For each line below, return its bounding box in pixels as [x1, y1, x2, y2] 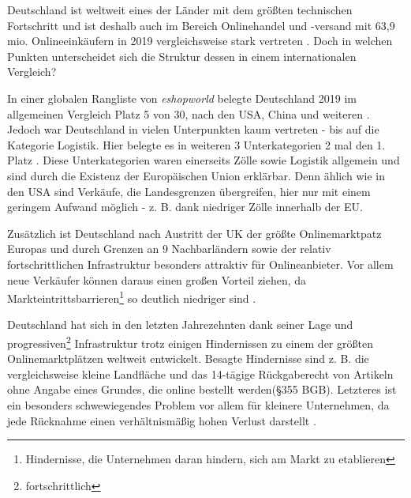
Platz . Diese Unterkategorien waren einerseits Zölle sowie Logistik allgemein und [7, 152, 400, 168]
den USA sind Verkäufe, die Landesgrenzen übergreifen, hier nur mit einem [7, 183, 371, 199]
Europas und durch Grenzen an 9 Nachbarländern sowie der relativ [7, 240, 331, 257]
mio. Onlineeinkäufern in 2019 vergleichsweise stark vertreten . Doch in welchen [7, 32, 393, 49]
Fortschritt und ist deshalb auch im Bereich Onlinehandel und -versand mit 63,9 [7, 17, 395, 33]
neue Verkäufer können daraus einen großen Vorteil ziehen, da [7, 271, 307, 288]
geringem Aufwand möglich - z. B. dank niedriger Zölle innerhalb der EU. [7, 198, 363, 215]
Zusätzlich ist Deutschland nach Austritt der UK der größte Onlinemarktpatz [7, 224, 382, 241]
